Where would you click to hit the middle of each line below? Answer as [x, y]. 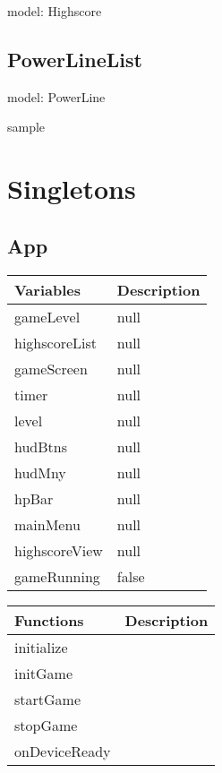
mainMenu [47, 524]
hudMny [40, 472]
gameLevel [47, 316]
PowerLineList [75, 59]
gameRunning [57, 576]
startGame [48, 699]
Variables [47, 289]
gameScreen [51, 368]
